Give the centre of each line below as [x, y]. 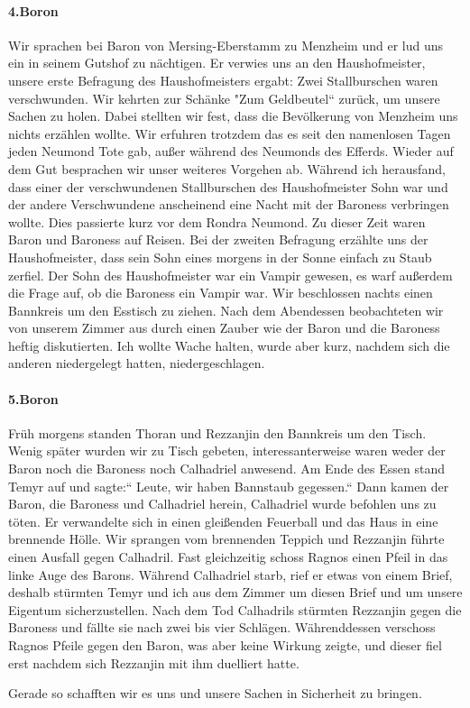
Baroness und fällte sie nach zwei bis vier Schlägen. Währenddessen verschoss [222, 627]
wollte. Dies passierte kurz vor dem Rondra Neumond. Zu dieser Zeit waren [217, 221]
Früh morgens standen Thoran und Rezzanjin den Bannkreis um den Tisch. [217, 432]
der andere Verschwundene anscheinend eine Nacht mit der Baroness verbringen [229, 204]
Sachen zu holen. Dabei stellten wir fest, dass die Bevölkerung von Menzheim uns [233, 116]
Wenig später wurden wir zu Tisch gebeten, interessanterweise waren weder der [227, 451]
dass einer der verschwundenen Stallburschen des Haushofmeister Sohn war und [228, 186]
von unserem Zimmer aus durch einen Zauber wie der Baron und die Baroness [224, 328]
